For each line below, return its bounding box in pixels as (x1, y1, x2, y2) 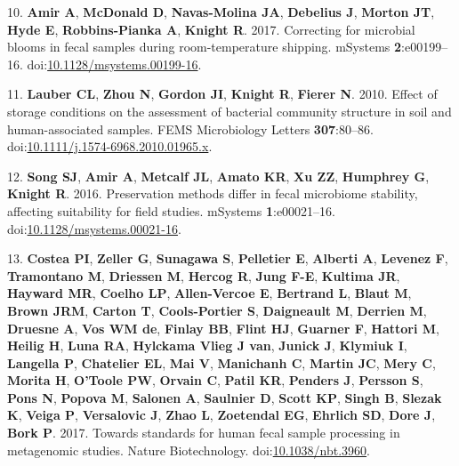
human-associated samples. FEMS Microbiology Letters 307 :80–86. (7, 119, 374, 138)
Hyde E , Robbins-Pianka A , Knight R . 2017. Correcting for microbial (7, 20, 415, 38)
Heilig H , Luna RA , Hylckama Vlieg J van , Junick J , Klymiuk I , (7, 336, 407, 355)
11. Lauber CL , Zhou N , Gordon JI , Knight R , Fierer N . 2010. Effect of (7, 84, 438, 103)
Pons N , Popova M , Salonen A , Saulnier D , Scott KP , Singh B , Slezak (7, 388, 442, 406)
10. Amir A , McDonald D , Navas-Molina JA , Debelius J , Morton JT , (7, 3, 435, 20)
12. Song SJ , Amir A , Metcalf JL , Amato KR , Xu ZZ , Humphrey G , (7, 166, 430, 185)
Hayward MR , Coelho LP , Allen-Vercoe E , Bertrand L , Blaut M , (7, 284, 412, 302)
